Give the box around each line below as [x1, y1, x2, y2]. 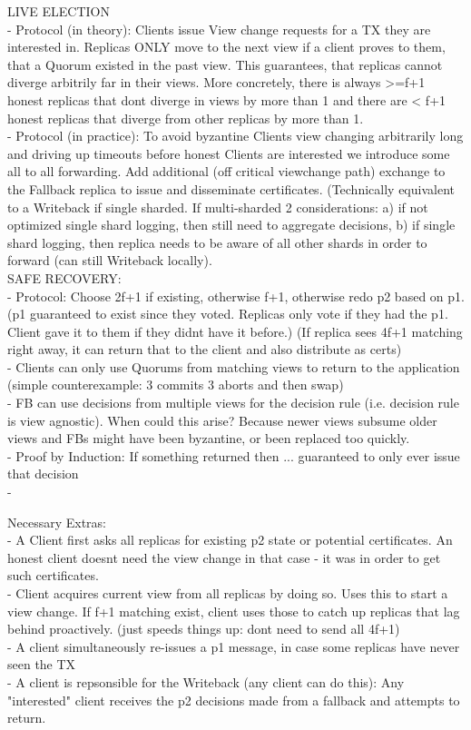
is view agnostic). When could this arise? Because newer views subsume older [7, 410, 437, 429]
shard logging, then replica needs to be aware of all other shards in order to [7, 232, 427, 252]
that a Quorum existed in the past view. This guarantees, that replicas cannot [7, 54, 443, 74]
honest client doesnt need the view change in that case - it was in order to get [7, 547, 441, 567]
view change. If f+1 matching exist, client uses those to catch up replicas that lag [7, 601, 460, 620]
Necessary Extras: [7, 512, 106, 531]
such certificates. [7, 566, 99, 585]
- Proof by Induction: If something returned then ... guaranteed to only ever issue [7, 446, 460, 465]
